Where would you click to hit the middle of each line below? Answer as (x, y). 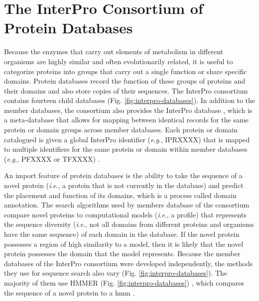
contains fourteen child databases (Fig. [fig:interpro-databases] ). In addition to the (130, 100)
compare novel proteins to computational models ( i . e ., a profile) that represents (125, 214)
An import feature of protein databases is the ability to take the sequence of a (123, 175)
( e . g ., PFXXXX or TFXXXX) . (52, 158)
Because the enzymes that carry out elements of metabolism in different (114, 51)
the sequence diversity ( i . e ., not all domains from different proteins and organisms (129, 224)
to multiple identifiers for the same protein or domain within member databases (126, 149)
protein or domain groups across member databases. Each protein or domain (121, 130)
